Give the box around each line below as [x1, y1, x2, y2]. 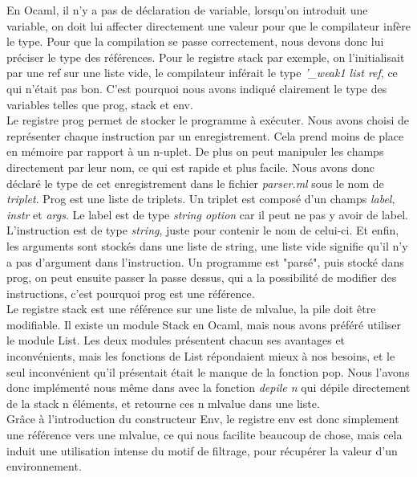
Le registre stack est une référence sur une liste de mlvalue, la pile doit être [6, 300, 376, 317]
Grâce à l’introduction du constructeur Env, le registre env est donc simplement [6, 410, 399, 427]
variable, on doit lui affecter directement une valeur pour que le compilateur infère [6, 17, 411, 34]
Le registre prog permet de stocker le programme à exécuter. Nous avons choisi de [6, 112, 410, 128]
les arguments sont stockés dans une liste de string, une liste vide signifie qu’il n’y [6, 237, 408, 254]
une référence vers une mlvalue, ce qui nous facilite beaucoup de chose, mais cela [6, 426, 403, 443]
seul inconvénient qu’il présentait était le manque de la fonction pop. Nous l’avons [6, 363, 410, 380]
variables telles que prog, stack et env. [6, 96, 193, 112]
